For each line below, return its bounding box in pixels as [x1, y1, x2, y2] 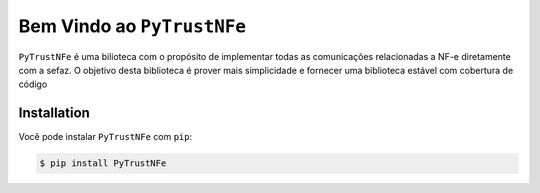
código [18, 78, 48, 90]
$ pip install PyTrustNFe [39, 158, 167, 169]
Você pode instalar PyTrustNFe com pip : [18, 131, 193, 143]
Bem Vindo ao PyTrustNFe [18, 15, 247, 37]
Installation [18, 105, 90, 122]
